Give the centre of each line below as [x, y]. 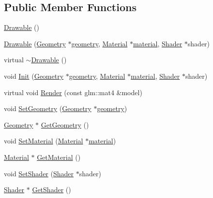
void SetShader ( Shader [39, 173]
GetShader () [52, 190]
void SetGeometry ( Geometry [48, 108]
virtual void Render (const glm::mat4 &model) [73, 92]
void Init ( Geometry [34, 76]
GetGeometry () [65, 124]
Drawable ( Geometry [35, 43]
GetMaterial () [59, 157]
